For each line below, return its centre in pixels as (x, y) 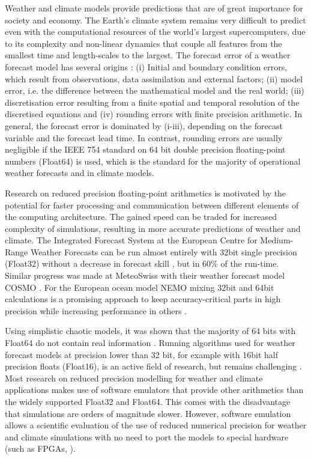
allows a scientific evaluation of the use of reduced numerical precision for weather (156, 425)
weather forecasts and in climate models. (80, 173)
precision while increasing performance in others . (96, 310)
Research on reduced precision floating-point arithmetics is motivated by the (146, 193)
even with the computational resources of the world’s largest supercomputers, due (155, 32)
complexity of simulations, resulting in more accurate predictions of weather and (153, 228)
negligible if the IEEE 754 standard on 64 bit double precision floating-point (145, 149)
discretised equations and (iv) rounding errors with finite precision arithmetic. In (153, 114)
